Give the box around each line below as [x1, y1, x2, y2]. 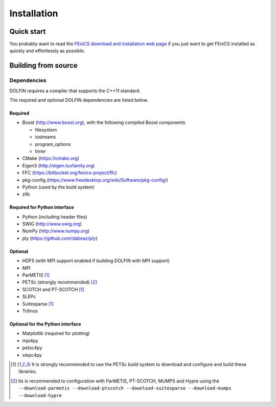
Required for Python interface [9, 204, 74, 210]
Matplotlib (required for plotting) [22, 330, 90, 336]
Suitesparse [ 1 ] [22, 301, 54, 307]
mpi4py [22, 337, 38, 344]
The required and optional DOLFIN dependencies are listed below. [9, 97, 148, 103]
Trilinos [22, 308, 38, 314]
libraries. [18, 369, 37, 375]
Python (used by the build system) [22, 184, 95, 190]
